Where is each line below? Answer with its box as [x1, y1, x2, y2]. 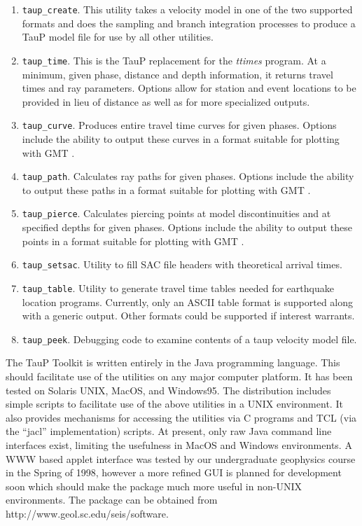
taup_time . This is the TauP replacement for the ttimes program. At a [22, 53, 326, 67]
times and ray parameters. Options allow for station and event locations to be [22, 81, 356, 95]
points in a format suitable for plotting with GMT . [22, 233, 244, 248]
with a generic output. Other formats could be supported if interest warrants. [22, 308, 355, 323]
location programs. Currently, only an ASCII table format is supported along [22, 294, 354, 309]
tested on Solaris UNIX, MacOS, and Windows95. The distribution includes [6, 382, 331, 397]
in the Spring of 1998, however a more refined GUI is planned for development [6, 465, 342, 480]
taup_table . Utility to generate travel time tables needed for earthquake [22, 280, 334, 295]
